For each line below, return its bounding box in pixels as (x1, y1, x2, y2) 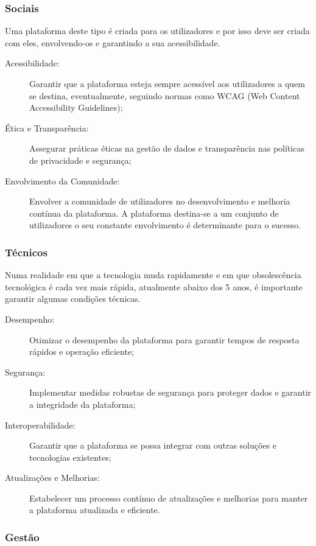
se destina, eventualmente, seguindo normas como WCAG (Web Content (29, 89, 300, 102)
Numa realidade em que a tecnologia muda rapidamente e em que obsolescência (5, 268, 301, 281)
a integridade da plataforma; (29, 397, 136, 410)
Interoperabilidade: (5, 418, 75, 431)
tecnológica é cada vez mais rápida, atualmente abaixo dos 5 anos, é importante (5, 280, 303, 293)
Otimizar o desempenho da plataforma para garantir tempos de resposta (29, 333, 300, 346)
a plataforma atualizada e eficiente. (29, 503, 160, 516)
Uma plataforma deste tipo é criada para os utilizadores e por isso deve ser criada (5, 24, 310, 37)
